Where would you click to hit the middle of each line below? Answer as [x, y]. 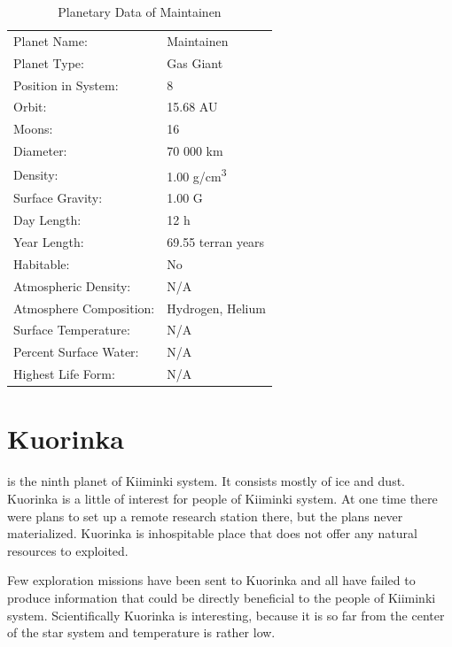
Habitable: [42, 263]
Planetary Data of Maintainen [140, 12]
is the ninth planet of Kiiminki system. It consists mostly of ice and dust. [206, 481]
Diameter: [40, 151]
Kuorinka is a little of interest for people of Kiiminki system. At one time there [222, 498]
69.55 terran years [216, 242]
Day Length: [47, 220]
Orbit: [30, 107]
